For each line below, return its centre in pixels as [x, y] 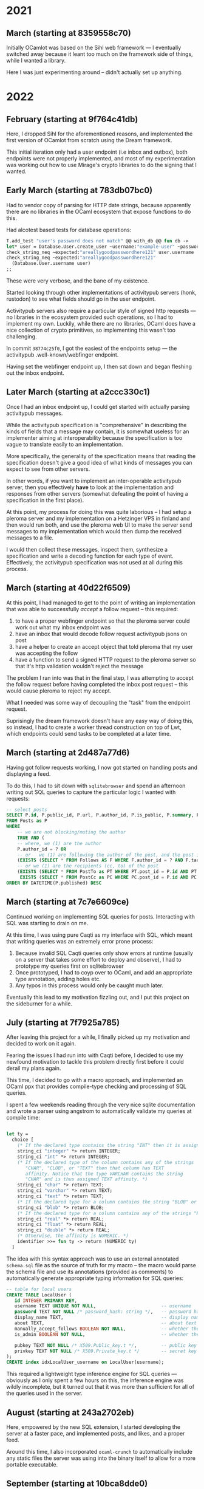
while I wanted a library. [36, 60]
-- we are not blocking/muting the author [72, 832]
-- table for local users [39, 1289]
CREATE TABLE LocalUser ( [39, 1295]
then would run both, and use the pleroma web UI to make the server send [99, 525]
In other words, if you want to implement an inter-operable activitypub [94, 481]
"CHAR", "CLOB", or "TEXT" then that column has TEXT [95, 1168]
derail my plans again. [34, 1068]
